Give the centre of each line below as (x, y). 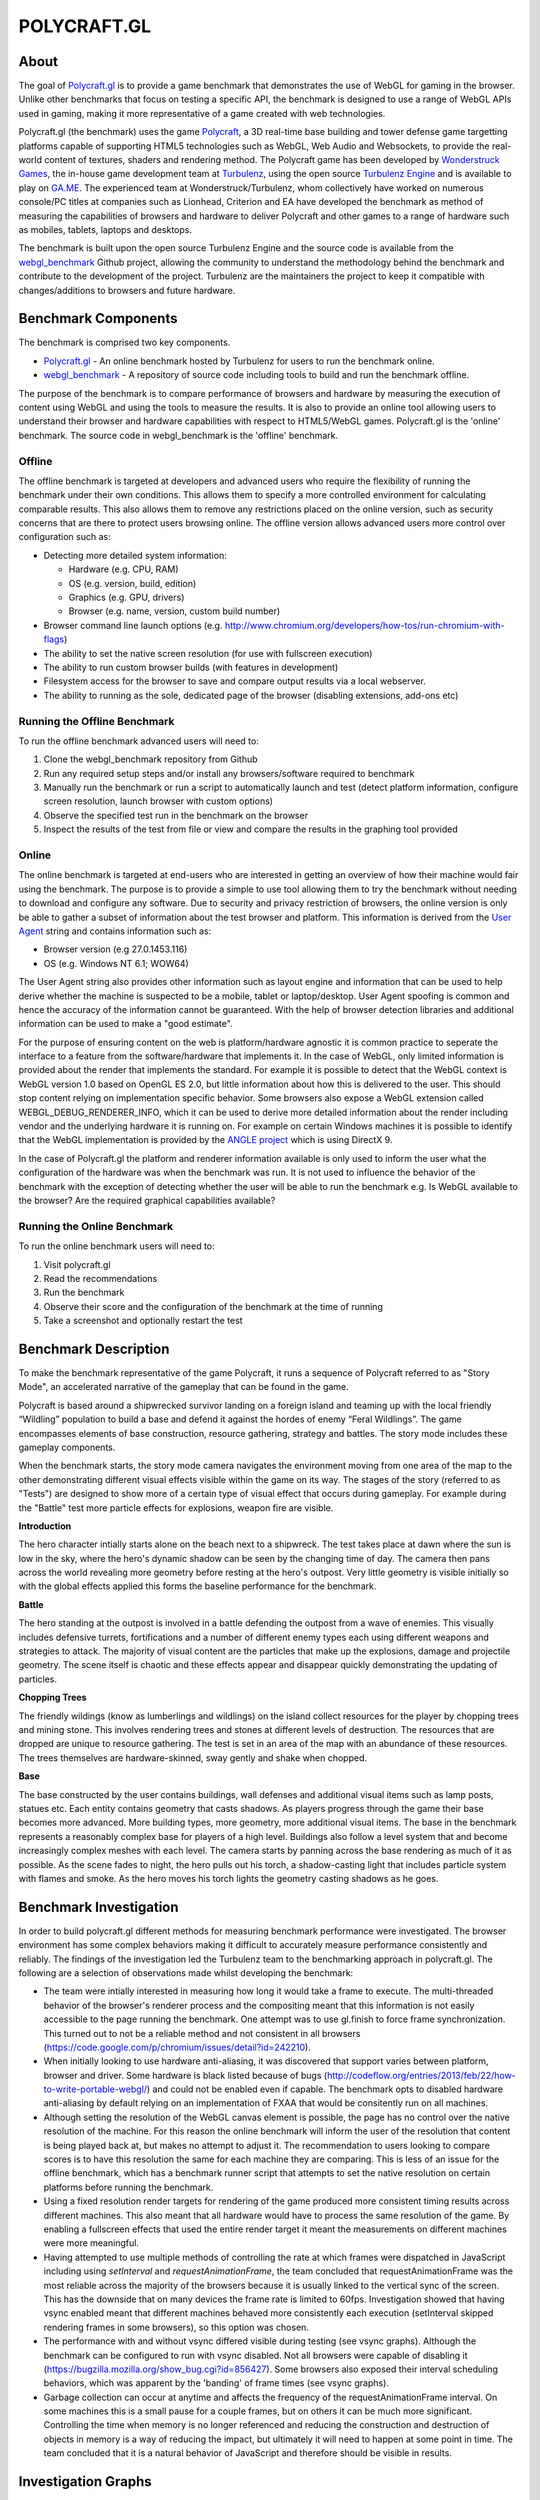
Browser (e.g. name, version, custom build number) (174, 611)
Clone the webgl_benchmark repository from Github (151, 759)
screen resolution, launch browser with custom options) (158, 801)
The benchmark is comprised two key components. (124, 342)
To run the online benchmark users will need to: (116, 1246)
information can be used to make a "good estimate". (126, 1024)
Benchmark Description (94, 1348)
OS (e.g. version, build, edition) (132, 583)
